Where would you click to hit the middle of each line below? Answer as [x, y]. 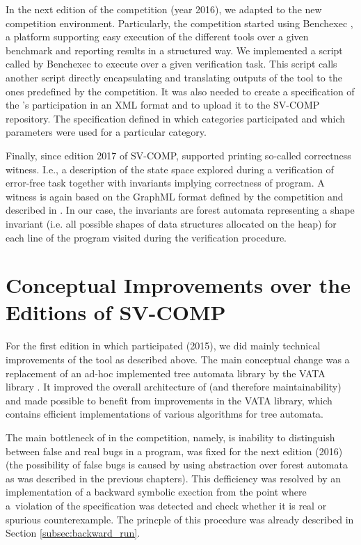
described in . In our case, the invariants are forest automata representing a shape [180, 210]
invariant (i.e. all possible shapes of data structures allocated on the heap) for [171, 223]
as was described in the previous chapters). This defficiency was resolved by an [174, 478]
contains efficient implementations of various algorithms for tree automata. [165, 414]
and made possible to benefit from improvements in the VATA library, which [169, 400]
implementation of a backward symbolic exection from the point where [156, 492]
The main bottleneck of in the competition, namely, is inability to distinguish [170, 437]
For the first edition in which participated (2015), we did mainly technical [163, 346]
